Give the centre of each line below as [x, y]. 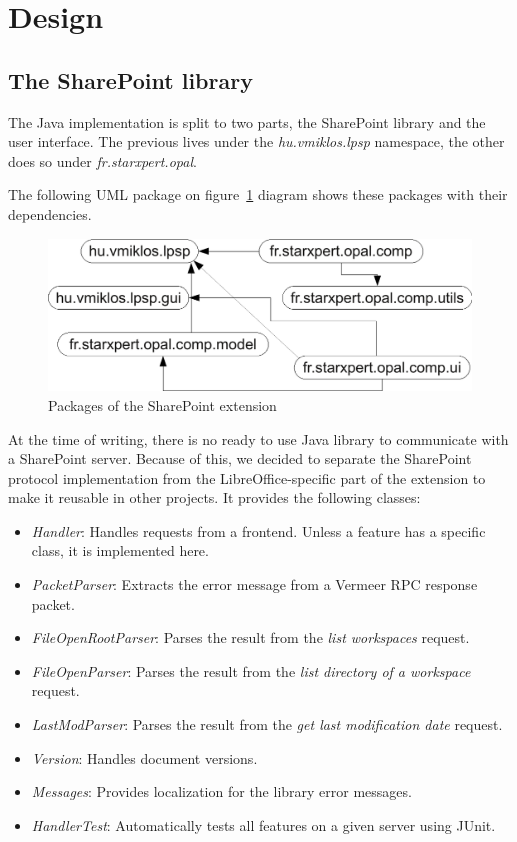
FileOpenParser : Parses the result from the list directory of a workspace [251, 670]
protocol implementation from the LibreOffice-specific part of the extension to [247, 477]
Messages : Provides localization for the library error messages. [221, 791]
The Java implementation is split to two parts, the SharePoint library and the [247, 121]
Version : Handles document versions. [144, 757]
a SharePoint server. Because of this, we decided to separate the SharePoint [240, 458]
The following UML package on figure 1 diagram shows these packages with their [258, 194]
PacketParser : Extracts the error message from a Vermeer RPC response [254, 584]
